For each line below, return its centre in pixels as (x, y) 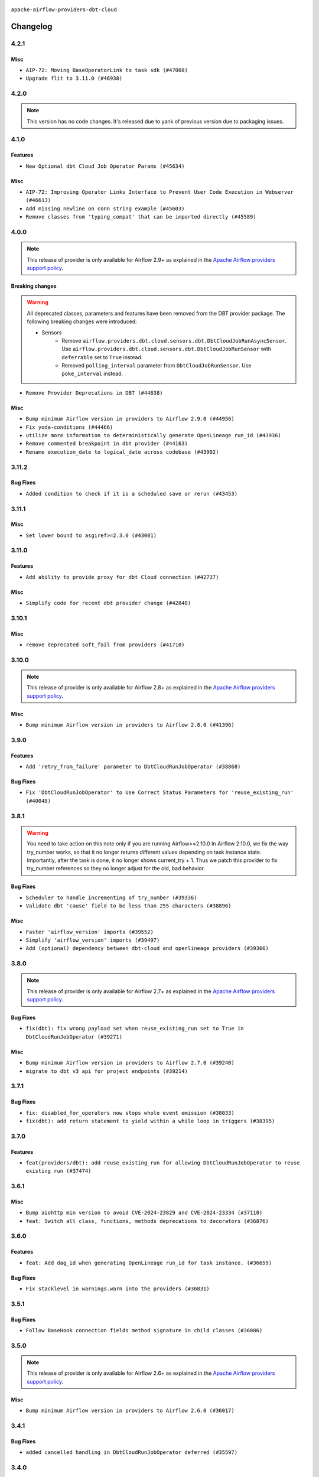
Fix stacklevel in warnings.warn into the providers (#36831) (118, 1289)
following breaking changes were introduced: (82, 321)
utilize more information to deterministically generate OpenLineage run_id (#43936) (154, 435)
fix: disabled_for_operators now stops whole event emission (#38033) (130, 1113)
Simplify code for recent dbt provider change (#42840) (108, 603)
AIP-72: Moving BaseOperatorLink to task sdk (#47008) (107, 70)
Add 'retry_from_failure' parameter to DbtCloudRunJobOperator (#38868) (133, 767)
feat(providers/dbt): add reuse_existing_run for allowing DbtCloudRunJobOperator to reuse (163, 1163)
